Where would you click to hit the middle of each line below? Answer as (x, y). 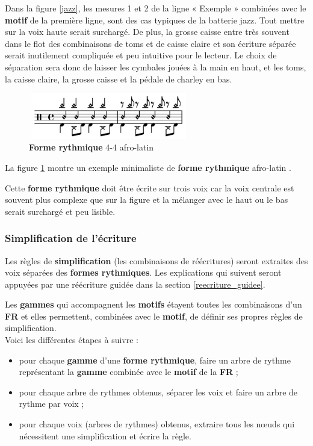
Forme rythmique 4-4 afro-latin (91, 147)
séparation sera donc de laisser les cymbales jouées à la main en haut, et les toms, (156, 67)
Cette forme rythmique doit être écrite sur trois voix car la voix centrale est (150, 187)
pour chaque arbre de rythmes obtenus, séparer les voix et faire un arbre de (158, 392)
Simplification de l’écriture (71, 238)
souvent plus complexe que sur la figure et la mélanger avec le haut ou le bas (147, 200)
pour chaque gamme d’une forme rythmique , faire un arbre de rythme (155, 360)
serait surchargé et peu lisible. (60, 211)
